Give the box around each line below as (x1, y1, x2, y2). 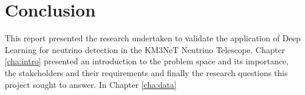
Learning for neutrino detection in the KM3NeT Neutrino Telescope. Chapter (5, 43, 285, 55)
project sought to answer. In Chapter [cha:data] (5, 78, 177, 90)
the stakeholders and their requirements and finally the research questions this (5, 66, 288, 78)
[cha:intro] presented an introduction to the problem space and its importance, (5, 55, 289, 67)
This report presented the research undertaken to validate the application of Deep (5, 32, 301, 44)
